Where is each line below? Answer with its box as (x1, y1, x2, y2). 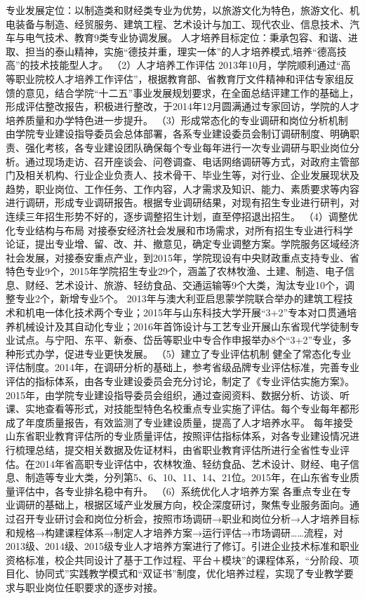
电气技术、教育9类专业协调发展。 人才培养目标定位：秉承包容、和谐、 (25, 30, 348, 45)
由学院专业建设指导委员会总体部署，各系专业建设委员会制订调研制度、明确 (6, 126, 350, 141)
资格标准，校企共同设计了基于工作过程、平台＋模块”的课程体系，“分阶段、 (6, 552, 350, 567)
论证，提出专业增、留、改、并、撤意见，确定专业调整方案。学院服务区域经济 (6, 236, 359, 251)
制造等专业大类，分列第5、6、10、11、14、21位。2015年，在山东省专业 (25, 470, 350, 485)
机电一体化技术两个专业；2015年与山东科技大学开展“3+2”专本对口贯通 (25, 305, 347, 320)
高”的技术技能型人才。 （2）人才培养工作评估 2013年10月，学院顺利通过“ (6, 58, 341, 72)
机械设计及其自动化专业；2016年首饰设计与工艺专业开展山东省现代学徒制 (15, 318, 350, 333)
